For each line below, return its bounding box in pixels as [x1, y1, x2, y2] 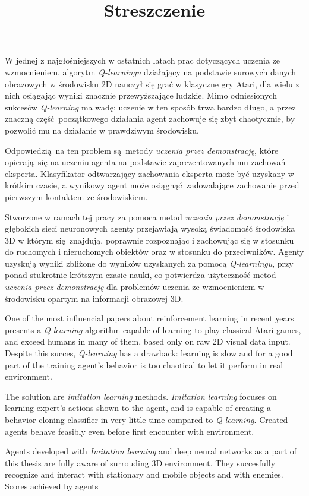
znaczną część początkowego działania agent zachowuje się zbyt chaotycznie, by [5, 112, 295, 125]
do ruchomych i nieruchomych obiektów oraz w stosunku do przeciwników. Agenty [5, 245, 304, 258]
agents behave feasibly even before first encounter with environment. [5, 425, 254, 437]
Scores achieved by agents [5, 479, 99, 492]
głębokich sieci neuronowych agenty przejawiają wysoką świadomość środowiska [5, 222, 295, 235]
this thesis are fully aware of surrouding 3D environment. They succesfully [5, 456, 276, 469]
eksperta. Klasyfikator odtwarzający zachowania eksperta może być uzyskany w [5, 167, 294, 179]
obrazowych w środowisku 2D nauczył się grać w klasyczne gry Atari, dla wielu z [5, 77, 299, 90]
